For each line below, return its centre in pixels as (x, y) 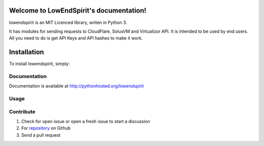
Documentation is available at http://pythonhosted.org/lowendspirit (77, 86)
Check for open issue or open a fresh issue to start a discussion (86, 122)
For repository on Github (46, 128)
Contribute (22, 111)
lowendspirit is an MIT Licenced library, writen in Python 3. (68, 22)
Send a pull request (41, 135)
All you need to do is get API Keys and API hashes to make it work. (76, 38)
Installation (26, 52)
